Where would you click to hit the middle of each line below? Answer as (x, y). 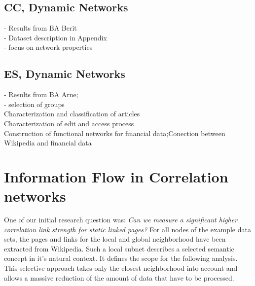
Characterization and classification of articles (72, 114)
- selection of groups (34, 104)
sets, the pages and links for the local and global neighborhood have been (115, 239)
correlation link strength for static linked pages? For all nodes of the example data (127, 229)
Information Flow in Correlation (116, 176)
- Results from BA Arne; (41, 94)
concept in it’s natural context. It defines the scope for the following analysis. (121, 258)
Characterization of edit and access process (69, 123)
